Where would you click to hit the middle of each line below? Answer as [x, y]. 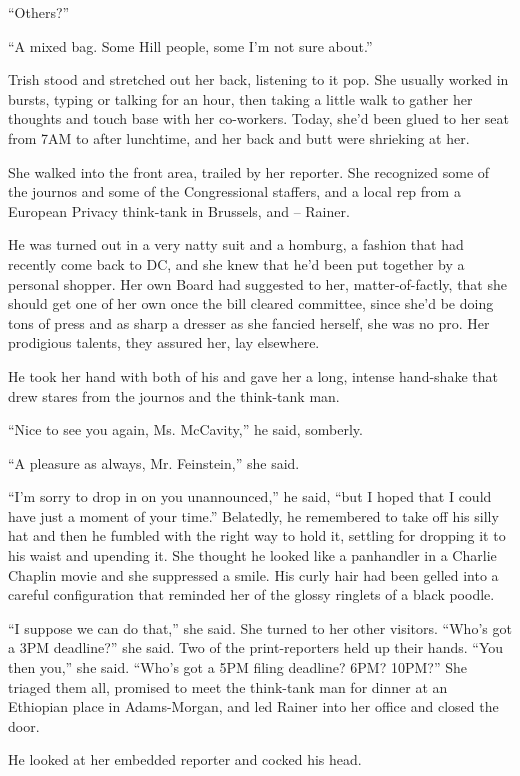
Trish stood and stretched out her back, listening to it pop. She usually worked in [258, 79]
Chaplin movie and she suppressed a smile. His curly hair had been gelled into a [253, 574]
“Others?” [39, 12]
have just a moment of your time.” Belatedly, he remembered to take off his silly [253, 515]
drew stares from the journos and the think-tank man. [174, 395]
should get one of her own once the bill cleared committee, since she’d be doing [251, 303]
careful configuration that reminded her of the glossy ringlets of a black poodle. [251, 594]
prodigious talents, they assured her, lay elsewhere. [164, 342]
